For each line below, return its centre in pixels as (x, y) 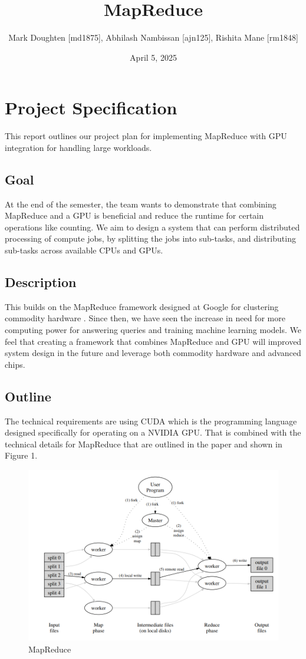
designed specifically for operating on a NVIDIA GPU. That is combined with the (153, 432)
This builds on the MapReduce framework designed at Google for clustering (142, 306)
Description (41, 282)
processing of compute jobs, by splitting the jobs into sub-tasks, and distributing (150, 238)
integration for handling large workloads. (78, 147)
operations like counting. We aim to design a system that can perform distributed (152, 227)
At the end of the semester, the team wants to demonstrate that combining (141, 204)
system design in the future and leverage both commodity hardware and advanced (153, 353)
